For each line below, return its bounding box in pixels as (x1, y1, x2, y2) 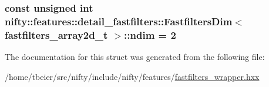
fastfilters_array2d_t (5, 27, 108, 42)
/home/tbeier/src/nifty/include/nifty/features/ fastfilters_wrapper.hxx (5, 70, 260, 82)
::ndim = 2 (124, 27, 176, 42)
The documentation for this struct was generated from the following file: (5, 51, 265, 63)
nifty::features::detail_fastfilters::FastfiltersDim (5, 14, 233, 28)
